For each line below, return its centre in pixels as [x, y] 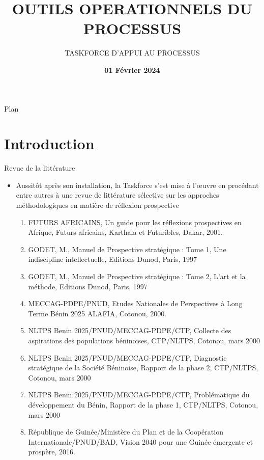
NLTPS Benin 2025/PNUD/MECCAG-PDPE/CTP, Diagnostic [127, 357]
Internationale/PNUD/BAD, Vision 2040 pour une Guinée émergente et [141, 441]
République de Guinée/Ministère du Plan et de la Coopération [126, 432]
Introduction [49, 143]
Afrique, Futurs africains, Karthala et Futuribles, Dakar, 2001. [125, 232]
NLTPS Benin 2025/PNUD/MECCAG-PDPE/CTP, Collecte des [130, 330]
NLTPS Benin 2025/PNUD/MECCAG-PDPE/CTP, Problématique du [139, 395]
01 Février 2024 [132, 70]
